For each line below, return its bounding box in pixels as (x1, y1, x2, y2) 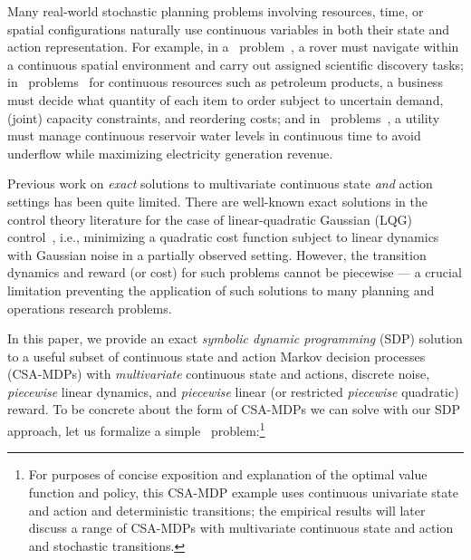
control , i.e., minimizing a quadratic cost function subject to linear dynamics (7, 227, 439, 246)
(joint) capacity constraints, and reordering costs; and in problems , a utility (7, 108, 440, 127)
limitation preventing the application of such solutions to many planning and (7, 280, 435, 299)
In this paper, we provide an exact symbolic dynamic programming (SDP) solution (7, 329, 463, 348)
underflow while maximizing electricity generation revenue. (7, 143, 333, 162)
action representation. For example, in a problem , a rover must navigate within (7, 37, 459, 56)
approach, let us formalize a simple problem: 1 (7, 419, 265, 439)
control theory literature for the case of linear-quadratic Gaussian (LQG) (7, 209, 412, 228)
